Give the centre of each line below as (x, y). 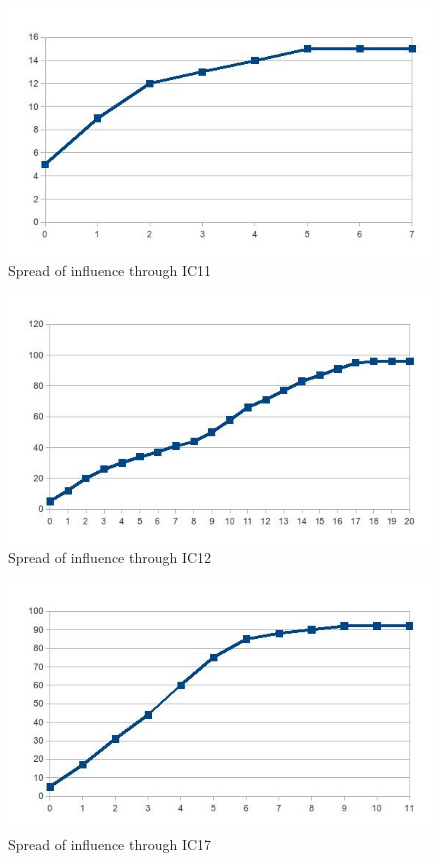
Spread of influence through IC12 (110, 557)
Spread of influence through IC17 (110, 844)
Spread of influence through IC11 (110, 270)
